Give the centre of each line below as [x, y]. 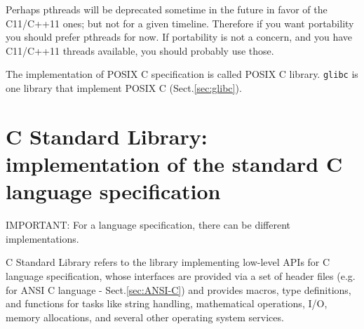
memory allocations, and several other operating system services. [145, 317]
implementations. [42, 238]
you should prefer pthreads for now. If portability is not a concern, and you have [179, 37]
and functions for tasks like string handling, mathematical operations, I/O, [167, 303]
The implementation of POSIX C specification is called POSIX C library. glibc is [182, 74]
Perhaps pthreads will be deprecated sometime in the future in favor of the [167, 9]
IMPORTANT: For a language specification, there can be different [148, 225]
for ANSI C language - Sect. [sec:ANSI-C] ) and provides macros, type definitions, [178, 289]
